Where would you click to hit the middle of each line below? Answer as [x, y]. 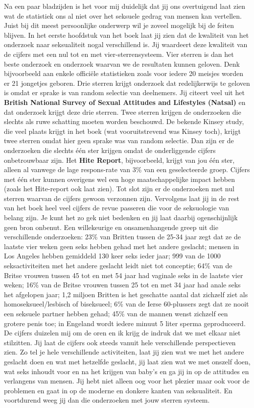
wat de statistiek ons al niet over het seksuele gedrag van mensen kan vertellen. [123, 15]
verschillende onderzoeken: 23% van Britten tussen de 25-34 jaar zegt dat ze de [122, 237]
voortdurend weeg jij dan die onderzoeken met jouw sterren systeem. [107, 400]
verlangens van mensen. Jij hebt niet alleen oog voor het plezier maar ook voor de [127, 381]
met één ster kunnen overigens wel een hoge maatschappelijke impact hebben [119, 179]
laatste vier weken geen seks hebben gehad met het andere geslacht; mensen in [122, 246]
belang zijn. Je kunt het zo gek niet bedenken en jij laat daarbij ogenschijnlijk [121, 217]
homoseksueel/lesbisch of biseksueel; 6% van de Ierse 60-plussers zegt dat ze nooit [127, 304]
